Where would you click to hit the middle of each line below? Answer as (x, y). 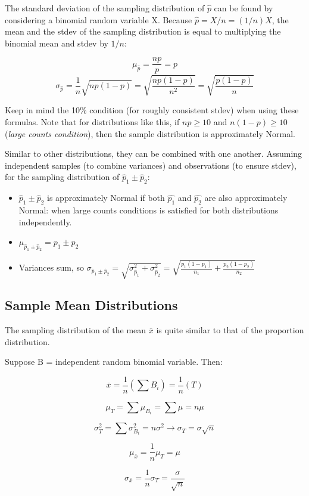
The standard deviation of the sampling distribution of (105, 8)
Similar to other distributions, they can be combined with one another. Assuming (154, 154)
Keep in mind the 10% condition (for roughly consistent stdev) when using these (152, 110)
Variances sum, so (51, 267)
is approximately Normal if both (106, 198)
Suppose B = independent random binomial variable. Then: (114, 362)
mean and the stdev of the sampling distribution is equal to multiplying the (143, 31)
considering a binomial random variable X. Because (99, 19)
